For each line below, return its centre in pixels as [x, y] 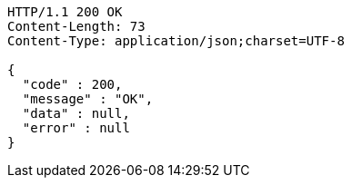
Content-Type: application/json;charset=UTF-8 [176, 41]
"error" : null [76, 128]
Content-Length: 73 [76, 26]
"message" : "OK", [88, 99]
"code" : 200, [72, 84]
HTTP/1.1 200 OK [65, 12]
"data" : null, [76, 113]
